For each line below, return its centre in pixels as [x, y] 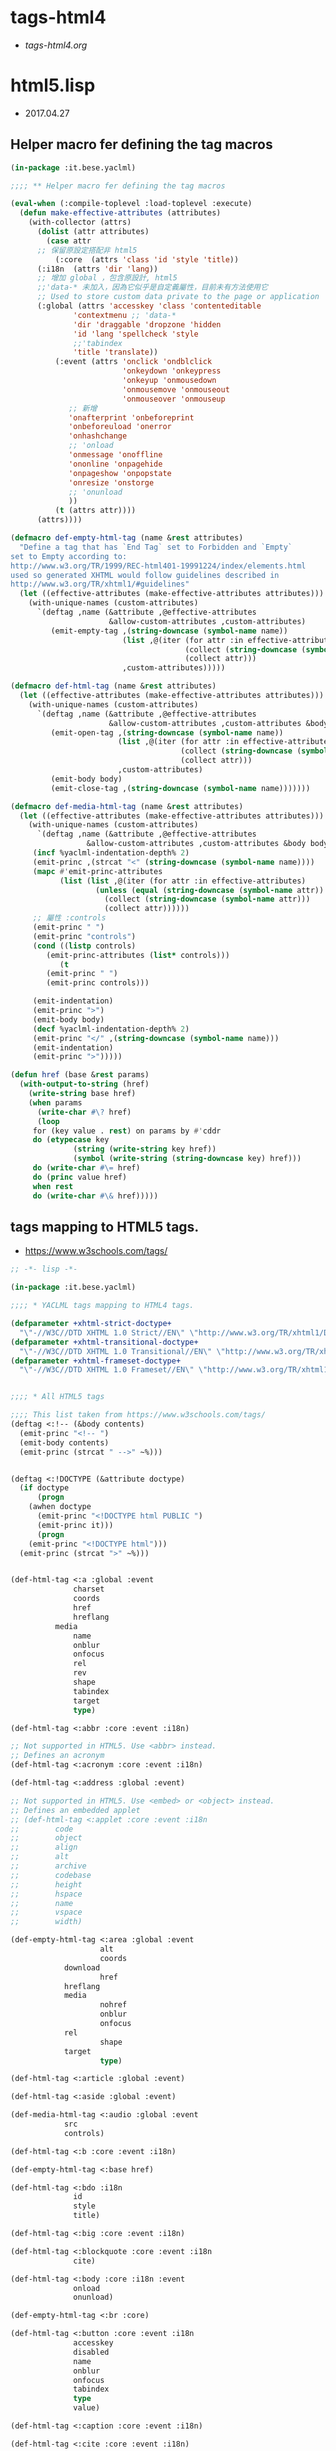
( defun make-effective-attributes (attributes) [120, 213]
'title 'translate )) [116, 352]
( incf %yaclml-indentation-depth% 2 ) [111, 853]
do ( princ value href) [80, 1177]
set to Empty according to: [69, 556]
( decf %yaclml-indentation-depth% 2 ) [111, 1029]
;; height [46, 1884]
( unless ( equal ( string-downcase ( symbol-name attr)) [210, 890]
